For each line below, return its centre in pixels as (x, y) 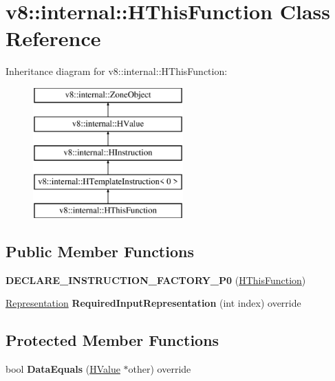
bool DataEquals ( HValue (63, 369)
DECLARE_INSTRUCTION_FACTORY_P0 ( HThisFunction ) (156, 280)
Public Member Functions (100, 251)
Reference (53, 38)
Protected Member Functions (112, 340)
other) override (160, 369)
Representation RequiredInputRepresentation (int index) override (153, 303)
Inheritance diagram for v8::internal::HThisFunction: (117, 71)
